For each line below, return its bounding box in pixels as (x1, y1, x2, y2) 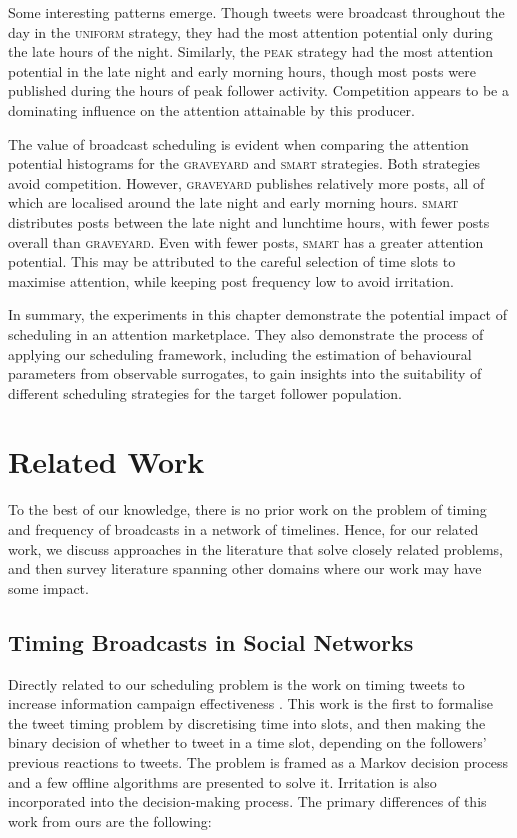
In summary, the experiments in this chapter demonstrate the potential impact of (8, 304, 508, 325)
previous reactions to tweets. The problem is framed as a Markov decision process (8, 751, 509, 772)
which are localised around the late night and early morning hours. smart (8, 192, 459, 213)
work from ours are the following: (8, 810, 212, 831)
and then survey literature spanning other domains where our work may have (8, 558, 482, 579)
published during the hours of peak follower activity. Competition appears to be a (8, 80, 509, 101)
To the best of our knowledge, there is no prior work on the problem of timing (8, 499, 487, 520)
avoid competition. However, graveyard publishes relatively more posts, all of (8, 172, 485, 193)
